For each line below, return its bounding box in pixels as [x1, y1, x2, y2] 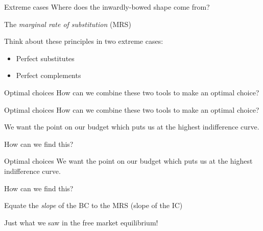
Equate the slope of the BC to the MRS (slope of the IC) [4, 200, 183, 211]
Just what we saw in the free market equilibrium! [4, 217, 158, 227]
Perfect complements [16, 70, 81, 81]
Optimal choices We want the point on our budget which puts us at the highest [4, 156, 253, 166]
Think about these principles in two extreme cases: [4, 36, 163, 46]
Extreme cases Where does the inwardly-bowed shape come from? [4, 2, 210, 12]
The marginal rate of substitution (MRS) [4, 18, 131, 29]
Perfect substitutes [16, 53, 75, 63]
